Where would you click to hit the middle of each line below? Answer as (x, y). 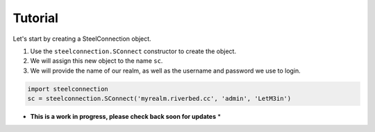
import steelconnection (68, 89)
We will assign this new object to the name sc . (97, 61)
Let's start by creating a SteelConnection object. (82, 39)
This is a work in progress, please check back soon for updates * (126, 117)
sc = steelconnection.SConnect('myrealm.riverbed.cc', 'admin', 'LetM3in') (159, 99)
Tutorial (36, 18)
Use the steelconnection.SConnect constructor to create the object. (133, 51)
